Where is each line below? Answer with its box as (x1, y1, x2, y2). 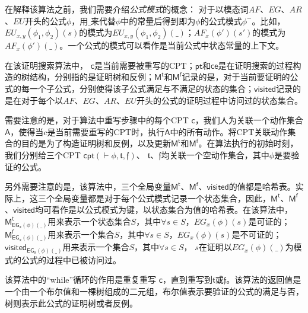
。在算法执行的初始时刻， (198, 137, 299, 149)
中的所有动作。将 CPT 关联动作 (170, 125, 288, 138)
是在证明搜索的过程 (218, 59, 293, 71)
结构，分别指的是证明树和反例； (29, 71, 154, 83)
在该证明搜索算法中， (5, 59, 88, 71)
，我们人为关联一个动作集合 (195, 114, 303, 126)
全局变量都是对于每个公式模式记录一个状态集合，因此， (54, 191, 271, 204)
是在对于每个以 (5, 94, 63, 106)
